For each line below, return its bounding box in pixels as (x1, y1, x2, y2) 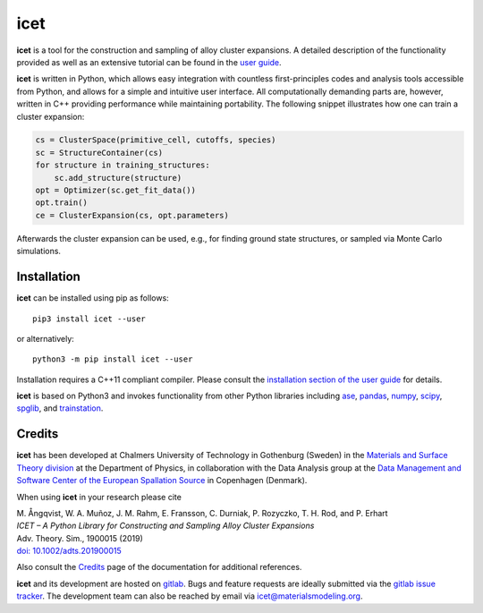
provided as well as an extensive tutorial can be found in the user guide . (16, 56, 282, 67)
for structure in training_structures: (35, 160, 210, 170)
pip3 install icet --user (32, 313, 147, 324)
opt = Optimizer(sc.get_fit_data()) (35, 185, 197, 196)
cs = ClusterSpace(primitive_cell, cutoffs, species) (35, 135, 276, 145)
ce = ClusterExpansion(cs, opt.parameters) (35, 210, 230, 220)
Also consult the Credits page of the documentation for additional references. (16, 562, 302, 573)
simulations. (16, 246, 62, 257)
